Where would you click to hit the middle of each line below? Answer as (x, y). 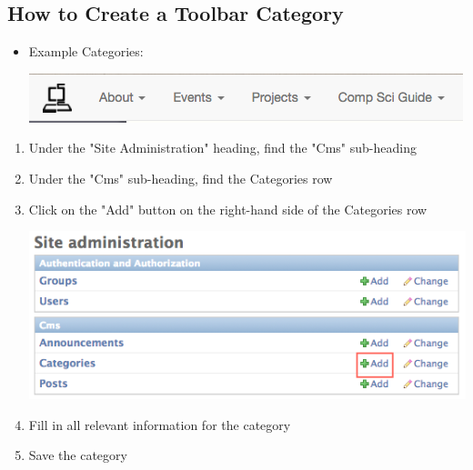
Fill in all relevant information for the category (160, 424)
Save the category (78, 455)
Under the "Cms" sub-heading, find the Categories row (181, 178)
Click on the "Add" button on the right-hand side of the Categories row (228, 209)
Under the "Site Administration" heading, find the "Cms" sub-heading (222, 148)
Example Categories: (86, 51)
